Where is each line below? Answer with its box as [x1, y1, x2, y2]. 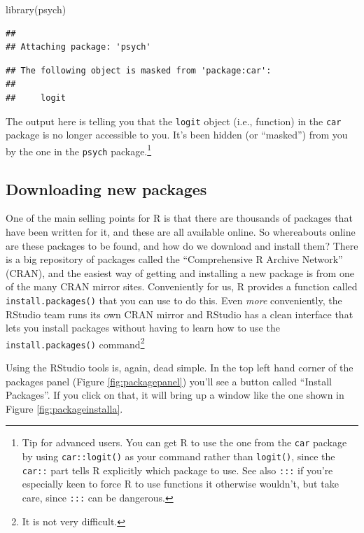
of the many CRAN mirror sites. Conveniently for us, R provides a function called [6, 279, 358, 294]
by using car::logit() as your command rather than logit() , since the [22, 449, 335, 464]
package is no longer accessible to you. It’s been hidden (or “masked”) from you [6, 127, 348, 142]
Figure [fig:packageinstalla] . [6, 401, 123, 415]
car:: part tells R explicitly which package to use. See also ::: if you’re [22, 462, 333, 477]
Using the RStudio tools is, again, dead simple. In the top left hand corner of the [6, 360, 353, 375]
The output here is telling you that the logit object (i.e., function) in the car [6, 113, 342, 128]
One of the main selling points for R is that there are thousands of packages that [6, 211, 353, 225]
